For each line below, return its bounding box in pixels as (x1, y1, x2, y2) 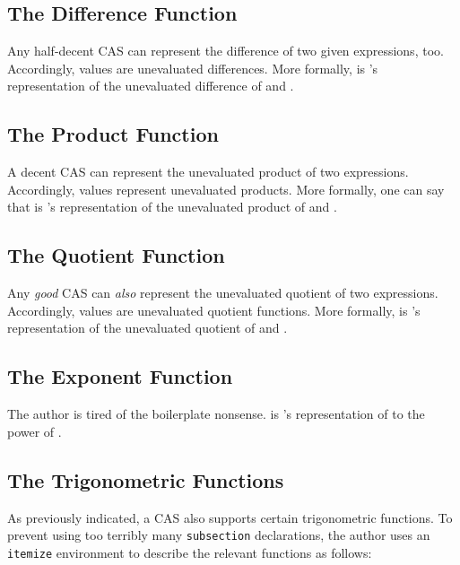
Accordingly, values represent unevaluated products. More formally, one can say (7, 179, 445, 198)
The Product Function (7, 120, 219, 148)
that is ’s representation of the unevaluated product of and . (7, 197, 337, 216)
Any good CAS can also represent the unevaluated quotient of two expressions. (7, 283, 438, 302)
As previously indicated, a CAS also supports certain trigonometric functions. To (7, 508, 453, 526)
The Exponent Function (7, 362, 233, 390)
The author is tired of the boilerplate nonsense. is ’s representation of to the (7, 404, 425, 423)
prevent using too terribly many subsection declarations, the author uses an (7, 526, 430, 544)
